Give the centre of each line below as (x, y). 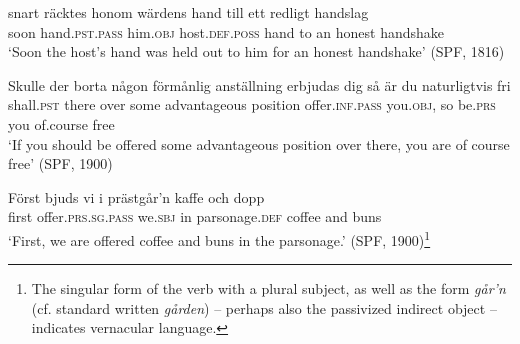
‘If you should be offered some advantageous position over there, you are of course (259, 143)
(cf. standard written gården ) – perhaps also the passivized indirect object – (264, 307)
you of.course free (61, 123)
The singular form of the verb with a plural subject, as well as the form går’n (268, 288)
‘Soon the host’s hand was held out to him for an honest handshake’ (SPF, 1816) (256, 51)
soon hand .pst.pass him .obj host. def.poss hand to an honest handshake (226, 31)
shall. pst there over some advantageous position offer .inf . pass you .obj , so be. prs (252, 104)
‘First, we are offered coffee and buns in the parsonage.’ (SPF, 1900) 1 (219, 238)
